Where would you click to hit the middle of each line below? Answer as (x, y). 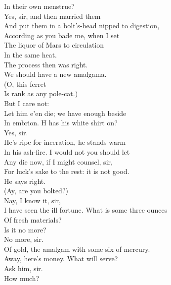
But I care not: (27, 103)
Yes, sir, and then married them (52, 16)
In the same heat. (31, 54)
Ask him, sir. (23, 268)
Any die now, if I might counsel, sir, (58, 161)
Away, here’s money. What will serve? (61, 258)
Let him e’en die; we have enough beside (65, 113)
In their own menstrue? (39, 6)
